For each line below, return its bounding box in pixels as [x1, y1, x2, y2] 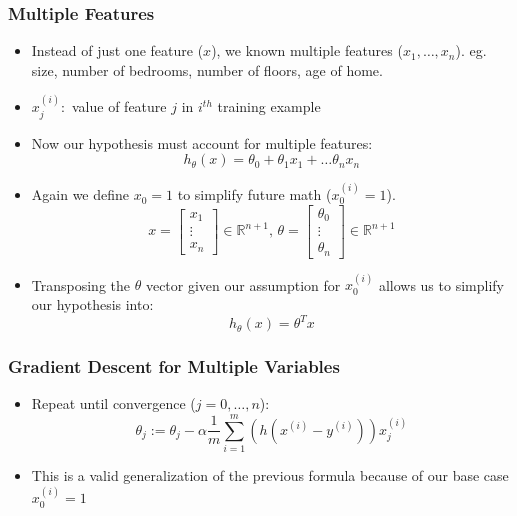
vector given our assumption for [145, 274, 341, 295]
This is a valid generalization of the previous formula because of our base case [31, 465, 509, 486]
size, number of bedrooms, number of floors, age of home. [31, 59, 383, 80]
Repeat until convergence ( [31, 393, 196, 414]
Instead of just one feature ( [31, 40, 204, 61]
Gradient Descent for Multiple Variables [8, 354, 340, 379]
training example [217, 96, 321, 117]
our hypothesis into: [31, 294, 154, 315]
